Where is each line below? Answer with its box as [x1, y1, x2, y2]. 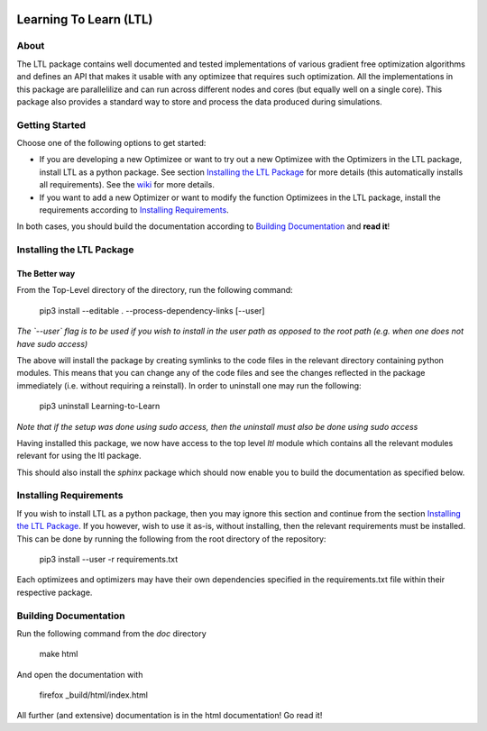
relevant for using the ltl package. [16, 451, 142, 461]
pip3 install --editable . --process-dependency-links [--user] [39, 305, 265, 315]
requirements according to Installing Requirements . [39, 205, 229, 215]
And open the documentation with [16, 669, 143, 680]
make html [39, 649, 78, 660]
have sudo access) [16, 338, 88, 349]
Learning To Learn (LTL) [16, 12, 153, 27]
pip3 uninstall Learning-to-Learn [39, 401, 161, 412]
